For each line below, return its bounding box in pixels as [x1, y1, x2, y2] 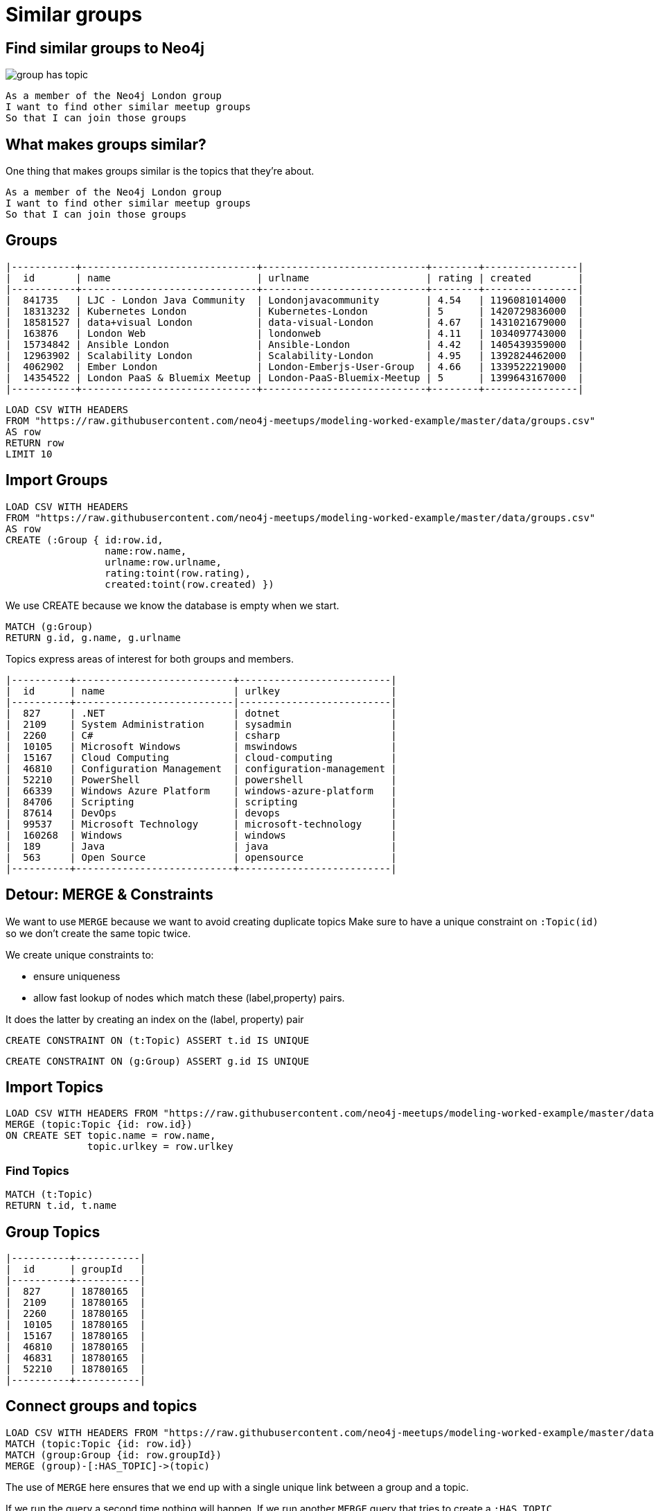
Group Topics [6, 1223, 100, 1241]
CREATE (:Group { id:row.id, [6, 534, 163, 545]
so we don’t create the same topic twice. [6, 927, 191, 939]
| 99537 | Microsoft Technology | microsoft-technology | [6, 818, 397, 830]
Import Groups [6, 471, 108, 489]
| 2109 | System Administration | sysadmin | [6, 718, 397, 730]
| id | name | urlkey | [6, 685, 397, 697]
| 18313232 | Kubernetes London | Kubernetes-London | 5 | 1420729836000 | [6, 305, 584, 317]
